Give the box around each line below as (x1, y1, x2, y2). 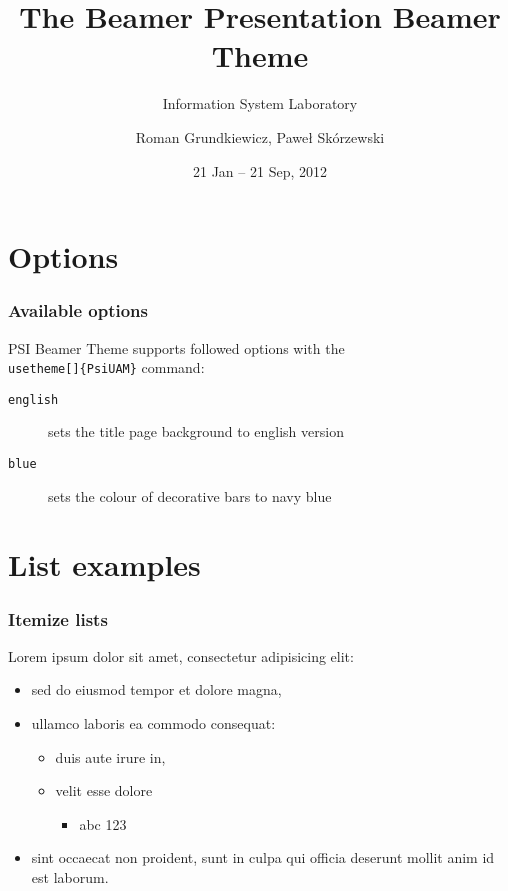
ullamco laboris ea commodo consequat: (31, 713, 276, 734)
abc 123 (79, 813, 127, 834)
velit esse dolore (55, 780, 153, 801)
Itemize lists (8, 606, 108, 631)
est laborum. (31, 867, 109, 887)
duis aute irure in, (55, 746, 166, 767)
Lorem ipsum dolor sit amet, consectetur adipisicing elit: (8, 645, 354, 666)
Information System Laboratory (162, 93, 358, 114)
